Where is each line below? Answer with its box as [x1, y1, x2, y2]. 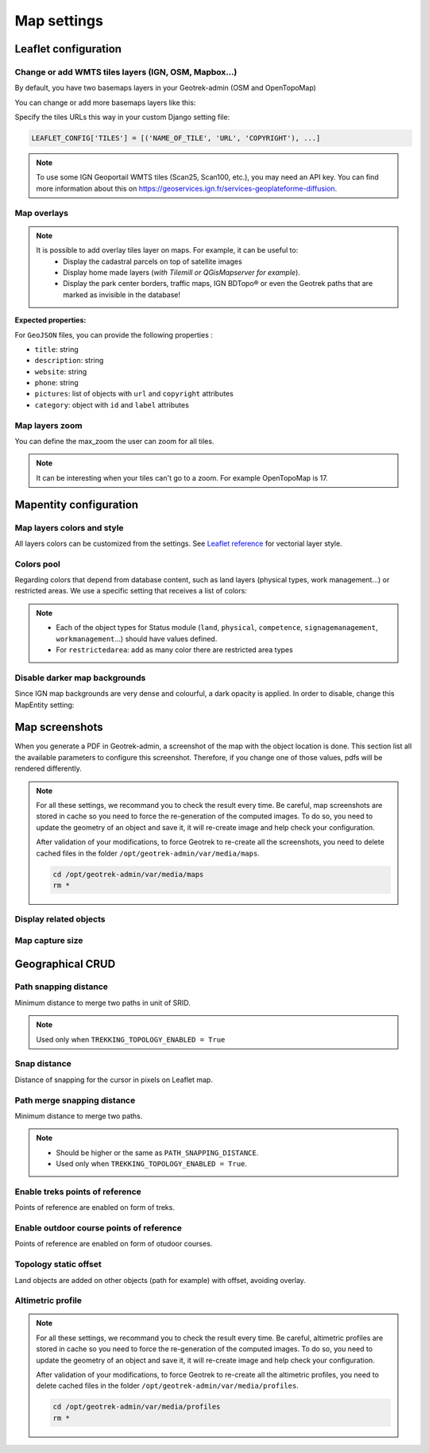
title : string [34, 344, 79, 354]
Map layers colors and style [14, 522, 124, 533]
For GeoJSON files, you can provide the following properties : [14, 330, 214, 339]
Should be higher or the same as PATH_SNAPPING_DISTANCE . [56, 1148, 259, 1157]
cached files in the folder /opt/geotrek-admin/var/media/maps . [36, 848, 260, 858]
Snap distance [14, 1058, 71, 1069]
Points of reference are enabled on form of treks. [14, 1203, 175, 1212]
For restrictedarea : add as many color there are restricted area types [56, 645, 293, 655]
